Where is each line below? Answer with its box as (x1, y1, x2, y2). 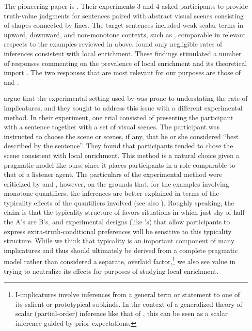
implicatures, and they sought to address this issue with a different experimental (4, 102, 243, 112)
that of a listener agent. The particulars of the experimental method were (4, 169, 222, 179)
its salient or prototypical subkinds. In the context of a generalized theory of (15, 299, 242, 309)
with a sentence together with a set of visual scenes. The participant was (4, 122, 220, 132)
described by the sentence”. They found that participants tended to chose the (4, 141, 233, 151)
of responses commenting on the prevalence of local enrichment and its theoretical (4, 58, 247, 68)
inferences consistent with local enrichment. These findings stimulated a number (4, 48, 242, 58)
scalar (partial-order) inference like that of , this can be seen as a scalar (15, 308, 228, 318)
